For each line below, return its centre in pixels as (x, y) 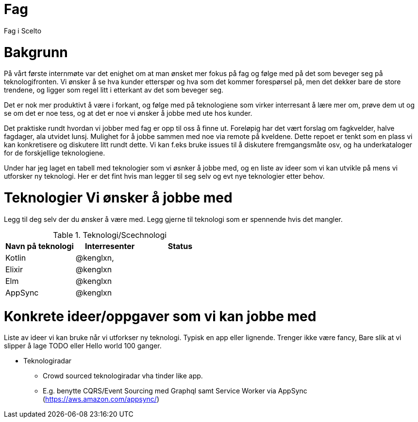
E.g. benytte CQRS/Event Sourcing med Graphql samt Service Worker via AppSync (175, 391)
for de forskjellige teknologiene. (55, 153)
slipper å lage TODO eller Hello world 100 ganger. (83, 346)
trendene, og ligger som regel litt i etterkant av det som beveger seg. (114, 90)
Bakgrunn (36, 52)
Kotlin (16, 258)
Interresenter (110, 246)
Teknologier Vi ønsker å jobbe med (118, 198)
